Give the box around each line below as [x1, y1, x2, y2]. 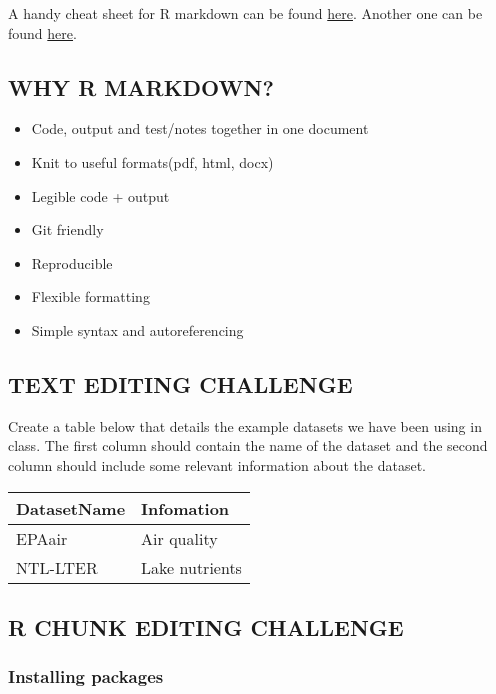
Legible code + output [31, 185, 170, 206]
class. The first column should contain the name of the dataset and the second [8, 435, 488, 456]
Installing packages [8, 664, 164, 689]
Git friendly [31, 219, 104, 240]
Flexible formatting [31, 286, 150, 307]
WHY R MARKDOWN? [8, 71, 274, 102]
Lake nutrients [141, 555, 242, 579]
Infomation [141, 496, 230, 520]
